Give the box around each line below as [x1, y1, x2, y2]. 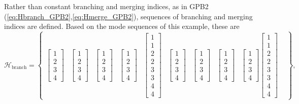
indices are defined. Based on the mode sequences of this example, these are [4, 21, 240, 31]
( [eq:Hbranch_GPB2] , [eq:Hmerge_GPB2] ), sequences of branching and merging [4, 11, 253, 21]
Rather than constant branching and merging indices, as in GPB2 [4, 1, 209, 11]
